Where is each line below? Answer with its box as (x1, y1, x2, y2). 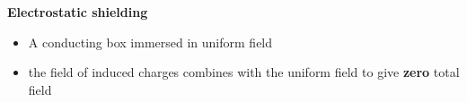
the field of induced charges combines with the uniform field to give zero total (28, 63, 460, 81)
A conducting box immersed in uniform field (28, 32, 273, 51)
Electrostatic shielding (7, 3, 148, 21)
